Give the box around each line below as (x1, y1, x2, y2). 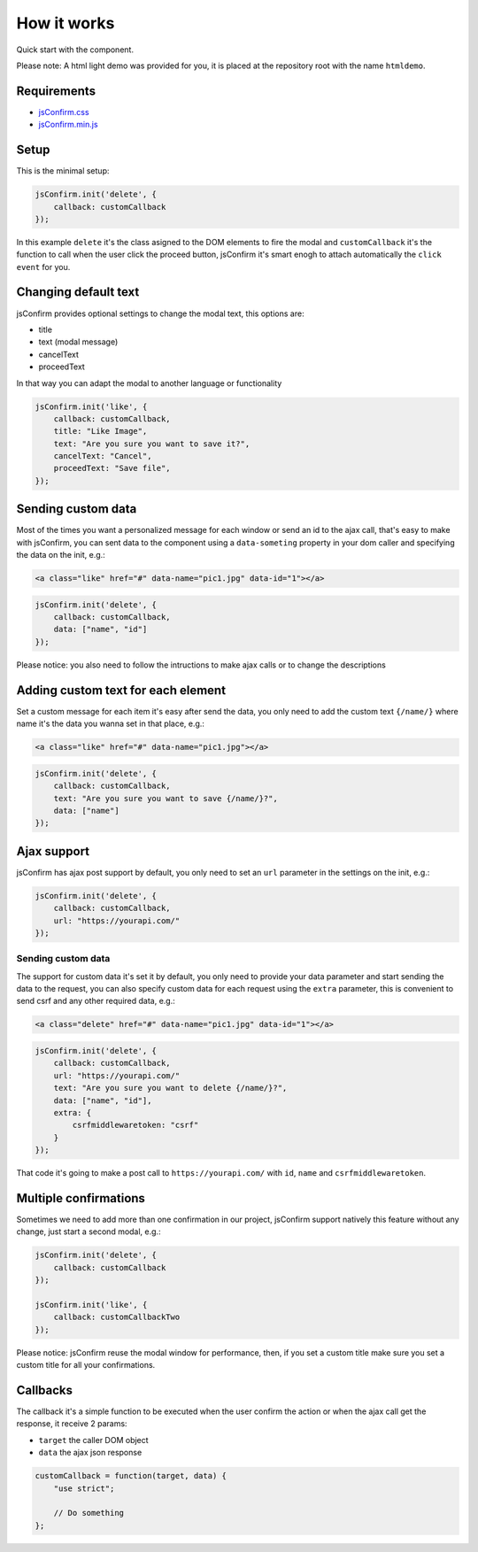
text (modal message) (38, 336, 119, 347)
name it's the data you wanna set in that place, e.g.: (16, 718, 205, 730)
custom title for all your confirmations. (16, 1360, 156, 1371)
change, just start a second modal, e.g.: (16, 1226, 161, 1237)
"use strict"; (53, 1483, 115, 1494)
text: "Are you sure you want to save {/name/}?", (53, 793, 278, 803)
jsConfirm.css (38, 106, 89, 117)
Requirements (16, 83, 96, 98)
